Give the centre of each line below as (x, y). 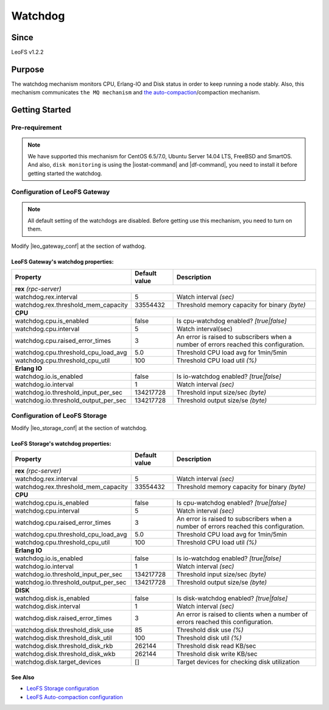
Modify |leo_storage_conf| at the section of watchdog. (79, 428)
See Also (23, 677)
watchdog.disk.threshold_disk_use (64, 630)
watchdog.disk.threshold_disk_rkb (64, 646)
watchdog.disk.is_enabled (52, 599)
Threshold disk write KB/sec (217, 654)
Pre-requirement (37, 128)
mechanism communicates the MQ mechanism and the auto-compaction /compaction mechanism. (136, 93)
